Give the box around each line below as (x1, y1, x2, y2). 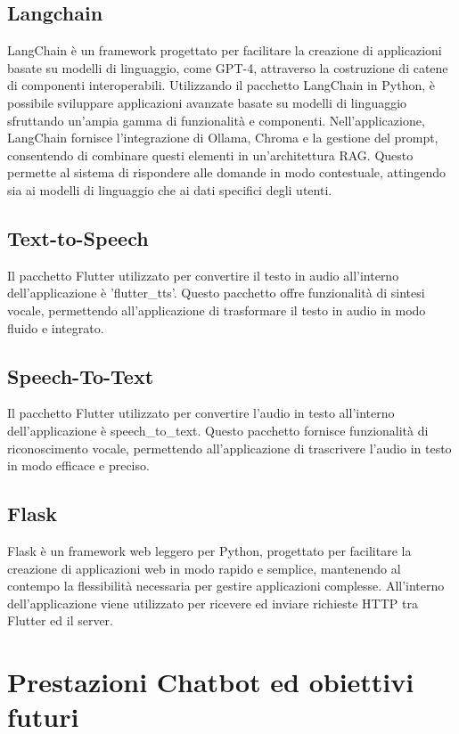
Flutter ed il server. (7, 611, 113, 630)
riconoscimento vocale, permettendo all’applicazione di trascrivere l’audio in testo (7, 438, 452, 457)
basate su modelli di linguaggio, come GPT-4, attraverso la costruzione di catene (7, 58, 448, 77)
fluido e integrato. (7, 318, 104, 337)
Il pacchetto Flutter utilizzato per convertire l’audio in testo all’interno (7, 404, 395, 422)
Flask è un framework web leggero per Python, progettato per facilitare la (7, 541, 412, 559)
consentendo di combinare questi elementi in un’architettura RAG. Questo (7, 145, 414, 164)
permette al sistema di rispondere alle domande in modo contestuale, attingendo (7, 163, 446, 182)
